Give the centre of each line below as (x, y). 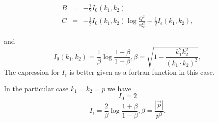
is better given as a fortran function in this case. (142, 72)
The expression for (32, 72)
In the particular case (36, 88)
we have (119, 88)
